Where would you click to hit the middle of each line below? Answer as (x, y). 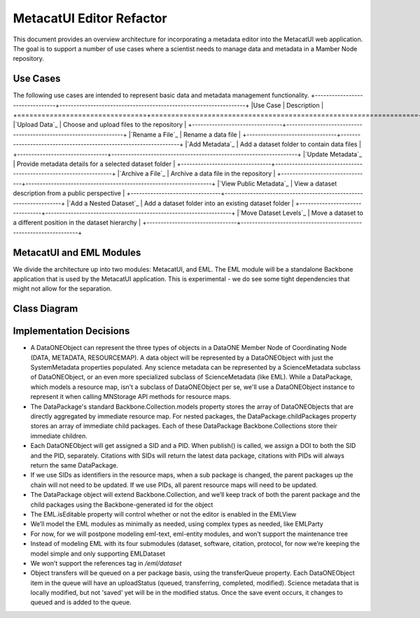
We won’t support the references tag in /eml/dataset (106, 563)
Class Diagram (45, 309)
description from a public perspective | (69, 193)
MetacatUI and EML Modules (77, 252)
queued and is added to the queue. (81, 603)
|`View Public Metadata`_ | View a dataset (277, 183)
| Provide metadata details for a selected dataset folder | (94, 164)
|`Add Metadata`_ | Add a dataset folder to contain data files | (273, 144)
